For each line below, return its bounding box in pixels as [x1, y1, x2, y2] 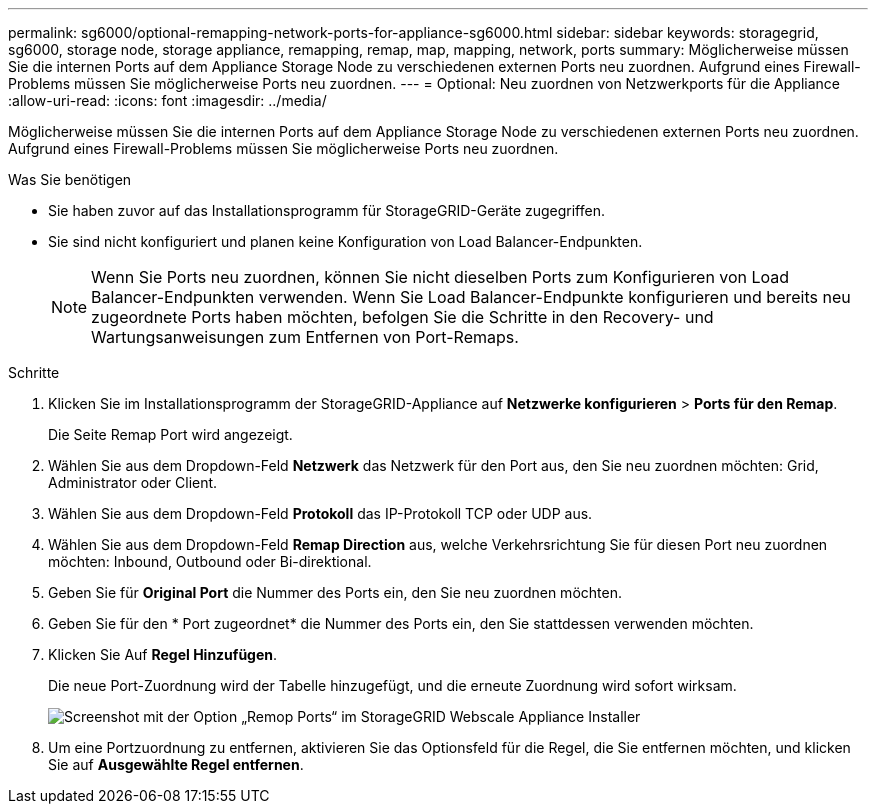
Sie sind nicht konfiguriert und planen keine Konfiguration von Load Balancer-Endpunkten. [48, 233, 643, 250]
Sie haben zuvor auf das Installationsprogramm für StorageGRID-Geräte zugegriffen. [48, 202, 605, 219]
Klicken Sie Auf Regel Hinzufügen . [48, 646, 278, 663]
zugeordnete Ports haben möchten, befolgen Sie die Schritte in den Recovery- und [91, 307, 714, 327]
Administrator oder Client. [48, 474, 218, 491]
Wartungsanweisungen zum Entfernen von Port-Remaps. [91, 327, 519, 347]
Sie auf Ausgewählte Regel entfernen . [48, 756, 304, 773]
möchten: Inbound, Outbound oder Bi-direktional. [48, 553, 372, 570]
